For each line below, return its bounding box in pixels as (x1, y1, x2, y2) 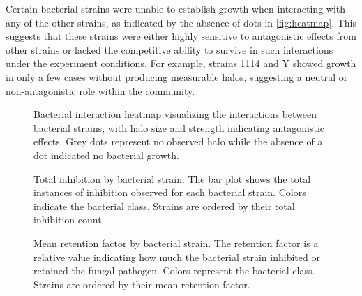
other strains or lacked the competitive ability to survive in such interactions (6, 42, 333, 57)
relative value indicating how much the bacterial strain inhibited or (33, 249, 320, 264)
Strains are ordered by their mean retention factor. (33, 276, 250, 291)
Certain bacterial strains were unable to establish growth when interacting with (6, 1, 346, 15)
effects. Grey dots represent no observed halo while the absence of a (33, 134, 323, 149)
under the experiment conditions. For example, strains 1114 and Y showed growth (6, 56, 356, 71)
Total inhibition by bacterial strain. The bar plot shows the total (33, 171, 311, 186)
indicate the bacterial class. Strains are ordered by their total (33, 198, 295, 213)
